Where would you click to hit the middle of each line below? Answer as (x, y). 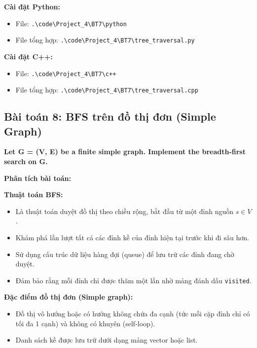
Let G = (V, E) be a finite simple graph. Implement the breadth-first (125, 152)
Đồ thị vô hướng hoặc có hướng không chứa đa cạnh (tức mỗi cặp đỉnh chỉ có (133, 313)
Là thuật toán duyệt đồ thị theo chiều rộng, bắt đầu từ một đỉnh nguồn (125, 211)
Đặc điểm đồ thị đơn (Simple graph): (69, 297)
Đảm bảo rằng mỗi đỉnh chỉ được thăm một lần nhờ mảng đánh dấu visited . (133, 280)
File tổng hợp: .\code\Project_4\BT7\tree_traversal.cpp (107, 90)
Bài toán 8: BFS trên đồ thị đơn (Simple (110, 116)
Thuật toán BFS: (34, 195)
